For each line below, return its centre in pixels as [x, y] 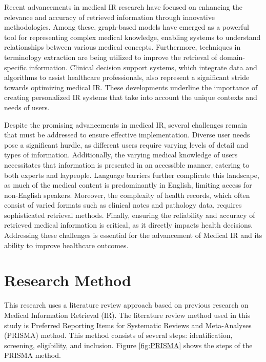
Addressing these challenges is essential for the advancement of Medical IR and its [133, 235]
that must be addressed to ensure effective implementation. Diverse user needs [127, 135]
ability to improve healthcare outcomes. [66, 245]
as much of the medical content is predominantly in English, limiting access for [128, 185]
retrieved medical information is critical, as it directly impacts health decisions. [129, 225]
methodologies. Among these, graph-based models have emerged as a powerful [127, 27]
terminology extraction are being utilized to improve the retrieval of [111, 57]
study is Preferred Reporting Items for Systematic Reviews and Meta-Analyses [128, 325]
